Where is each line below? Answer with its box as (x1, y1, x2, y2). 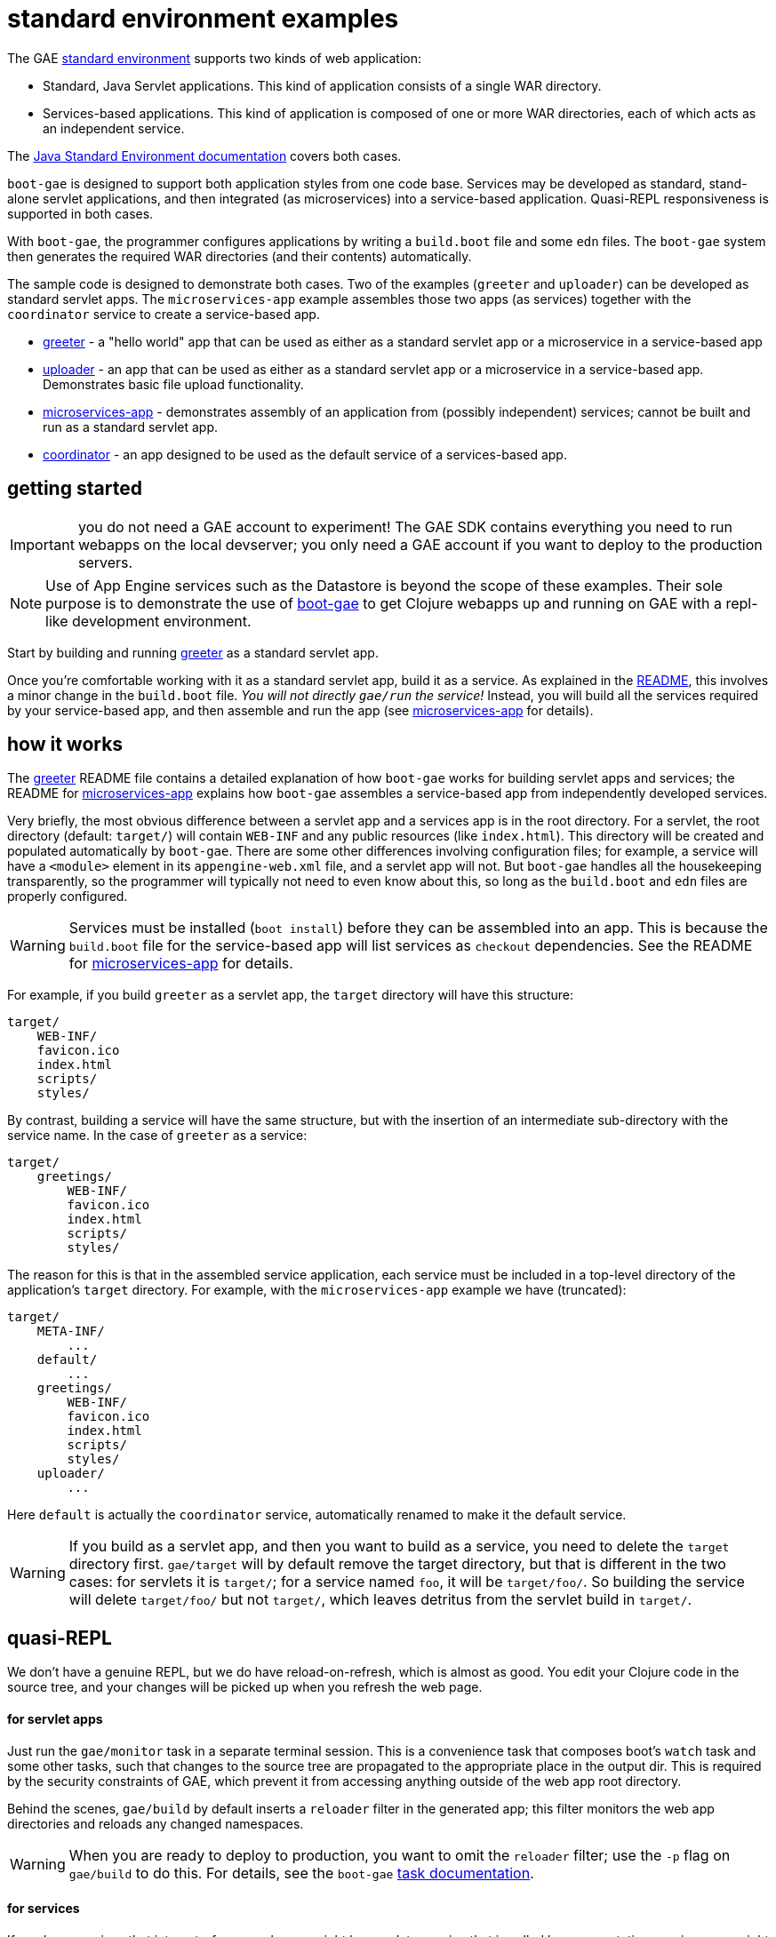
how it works (7, 733, 124, 756)
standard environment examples (7, 4, 399, 34)
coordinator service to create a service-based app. (7, 306, 320, 322)
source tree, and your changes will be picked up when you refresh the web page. (7, 1679, 483, 1695)
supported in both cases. (7, 205, 154, 221)
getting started (7, 477, 142, 500)
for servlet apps (7, 1710, 103, 1726)
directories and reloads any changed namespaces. (7, 1815, 304, 1831)
